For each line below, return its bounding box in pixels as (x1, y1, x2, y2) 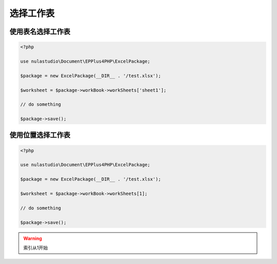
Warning (23, 235, 42, 241)
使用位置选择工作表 (9, 131, 70, 140)
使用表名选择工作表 (9, 27, 70, 36)
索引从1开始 (23, 244, 48, 251)
